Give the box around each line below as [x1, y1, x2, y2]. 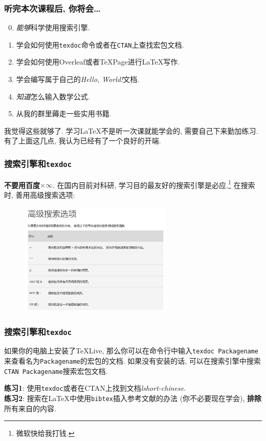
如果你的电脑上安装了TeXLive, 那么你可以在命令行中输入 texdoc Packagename [4, 345, 258, 356]
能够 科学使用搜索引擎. [16, 22, 90, 33]
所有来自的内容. [4, 403, 56, 413]
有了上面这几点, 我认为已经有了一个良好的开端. [4, 135, 161, 146]
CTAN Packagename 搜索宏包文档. [4, 365, 108, 376]
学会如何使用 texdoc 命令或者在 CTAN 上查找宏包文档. [16, 39, 184, 50]
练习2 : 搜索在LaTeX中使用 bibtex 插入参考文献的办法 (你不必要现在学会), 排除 [4, 393, 262, 404]
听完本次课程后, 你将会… [4, 2, 101, 14]
